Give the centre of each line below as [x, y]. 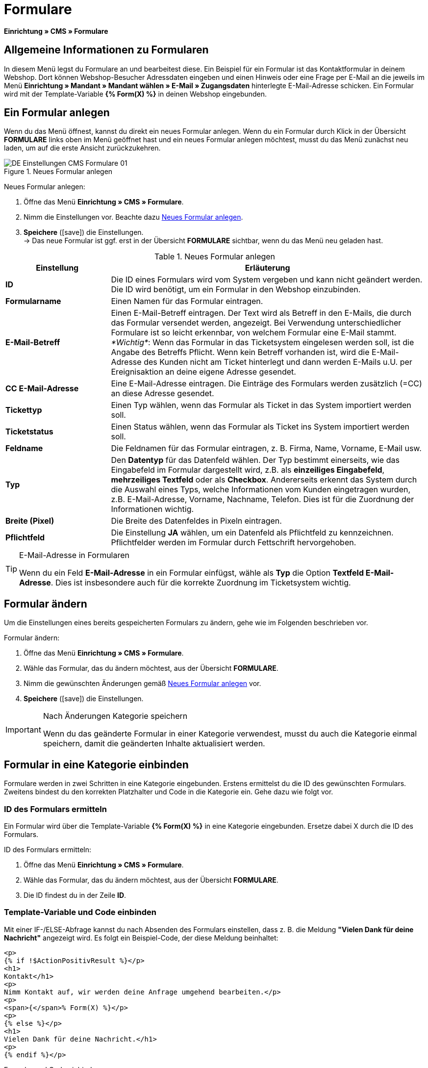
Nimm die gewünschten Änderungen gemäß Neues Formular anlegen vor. [142, 684]
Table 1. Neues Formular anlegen [215, 257]
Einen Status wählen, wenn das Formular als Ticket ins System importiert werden [260, 427]
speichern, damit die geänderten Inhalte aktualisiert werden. [154, 744]
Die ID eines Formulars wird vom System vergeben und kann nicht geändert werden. [267, 280]
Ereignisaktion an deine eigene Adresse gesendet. [203, 372]
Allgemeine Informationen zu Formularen [106, 50]
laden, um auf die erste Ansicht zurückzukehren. [82, 148]
